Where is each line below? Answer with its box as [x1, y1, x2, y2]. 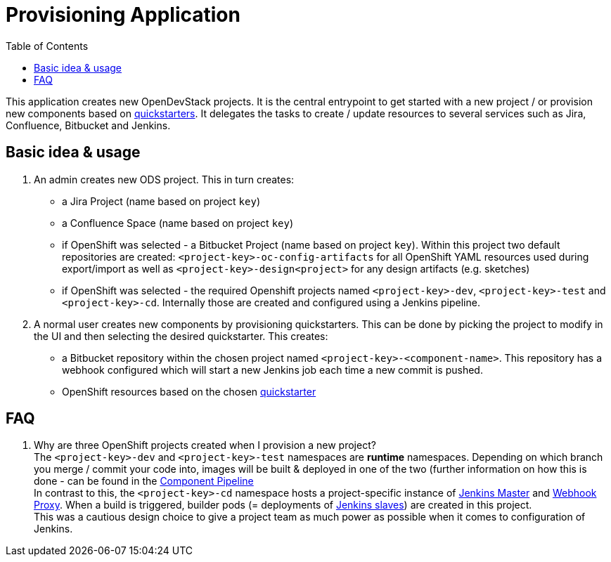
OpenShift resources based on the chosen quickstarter [62, 385, 316, 398]
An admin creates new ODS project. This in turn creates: [34, 173, 295, 185]
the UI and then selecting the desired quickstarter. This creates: [34, 329, 328, 342]
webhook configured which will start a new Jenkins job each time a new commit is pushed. [62, 363, 483, 376]
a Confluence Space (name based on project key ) [62, 216, 294, 229]
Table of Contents [6, 39, 89, 52]
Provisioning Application [6, 3, 240, 27]
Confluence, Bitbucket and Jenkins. [6, 119, 171, 131]
